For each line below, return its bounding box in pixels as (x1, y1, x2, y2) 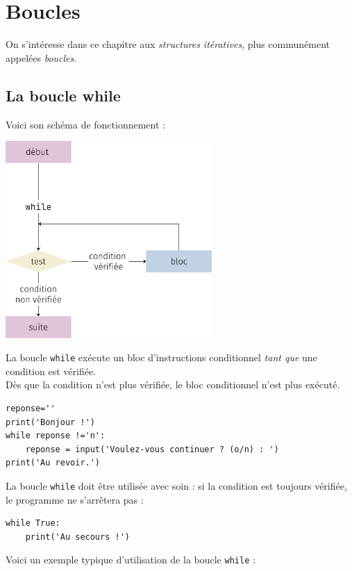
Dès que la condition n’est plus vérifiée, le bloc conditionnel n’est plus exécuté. (6, 377, 340, 392)
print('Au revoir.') (6, 458, 101, 468)
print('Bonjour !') (6, 417, 95, 427)
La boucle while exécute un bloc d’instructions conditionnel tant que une (6, 350, 317, 365)
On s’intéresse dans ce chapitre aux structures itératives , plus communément (6, 37, 330, 51)
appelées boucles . (6, 50, 77, 65)
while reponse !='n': (6, 431, 106, 441)
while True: (6, 518, 60, 529)
